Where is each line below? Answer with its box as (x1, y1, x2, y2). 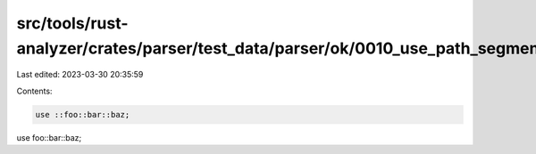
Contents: (16, 85, 53, 96)
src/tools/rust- (16, 13, 129, 33)
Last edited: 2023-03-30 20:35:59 (16, 69, 144, 80)
